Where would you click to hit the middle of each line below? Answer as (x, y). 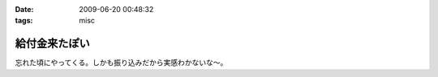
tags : (24, 21)
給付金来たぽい (52, 44)
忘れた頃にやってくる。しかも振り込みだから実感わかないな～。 (121, 63)
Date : (24, 9)
